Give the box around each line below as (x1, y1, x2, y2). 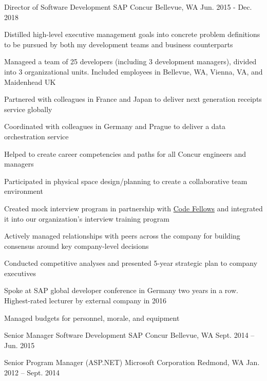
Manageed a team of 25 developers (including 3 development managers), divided (4, 56, 257, 67)
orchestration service (4, 131, 69, 141)
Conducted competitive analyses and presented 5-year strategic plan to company (4, 258, 258, 268)
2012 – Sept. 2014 (4, 367, 60, 378)
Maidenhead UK (4, 76, 56, 87)
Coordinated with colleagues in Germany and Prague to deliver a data (4, 121, 226, 132)
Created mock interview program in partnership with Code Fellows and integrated (4, 203, 263, 213)
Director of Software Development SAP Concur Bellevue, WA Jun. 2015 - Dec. (4, 2, 252, 12)
